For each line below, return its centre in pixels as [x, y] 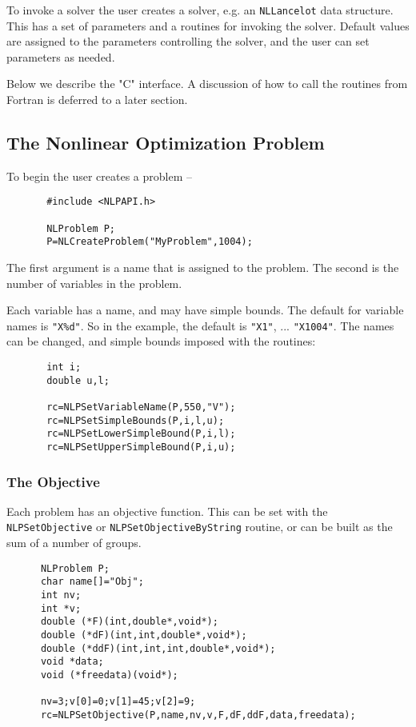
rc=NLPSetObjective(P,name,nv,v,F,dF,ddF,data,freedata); [198, 715]
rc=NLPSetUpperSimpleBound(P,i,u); [141, 447]
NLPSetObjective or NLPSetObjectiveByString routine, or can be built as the [200, 527]
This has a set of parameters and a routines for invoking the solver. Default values [208, 25]
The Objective [53, 481]
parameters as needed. [61, 56]
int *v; [61, 608]
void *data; [72, 662]
